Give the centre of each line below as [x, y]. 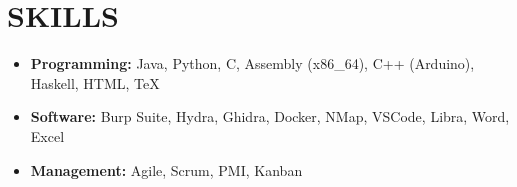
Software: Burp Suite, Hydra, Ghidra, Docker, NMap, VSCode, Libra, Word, [270, 116]
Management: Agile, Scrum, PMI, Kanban [166, 169]
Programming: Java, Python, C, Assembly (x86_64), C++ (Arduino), [252, 63]
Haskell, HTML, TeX [95, 82]
